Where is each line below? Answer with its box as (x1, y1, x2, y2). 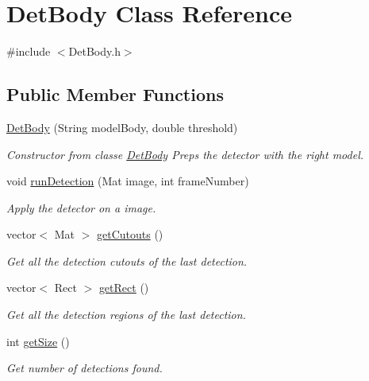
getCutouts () (96, 226, 163, 243)
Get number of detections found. (6, 360, 163, 376)
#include (6, 43, 51, 60)
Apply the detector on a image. (6, 199, 156, 216)
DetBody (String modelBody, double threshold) (6, 119, 238, 135)
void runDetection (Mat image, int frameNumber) (6, 173, 249, 189)
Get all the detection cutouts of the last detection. (6, 252, 248, 269)
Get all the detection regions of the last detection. (6, 306, 246, 323)
